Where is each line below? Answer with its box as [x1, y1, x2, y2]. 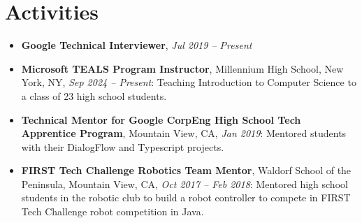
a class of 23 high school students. [21, 88, 167, 103]
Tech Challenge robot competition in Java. [21, 204, 204, 219]
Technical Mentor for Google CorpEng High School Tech [21, 112, 301, 127]
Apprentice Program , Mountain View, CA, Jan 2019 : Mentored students [21, 126, 347, 141]
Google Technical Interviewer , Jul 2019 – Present [21, 38, 252, 52]
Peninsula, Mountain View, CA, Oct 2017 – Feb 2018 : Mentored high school [21, 176, 348, 191]
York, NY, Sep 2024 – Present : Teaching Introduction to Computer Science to [21, 75, 356, 89]
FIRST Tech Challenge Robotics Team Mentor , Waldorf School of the [21, 163, 352, 178]
